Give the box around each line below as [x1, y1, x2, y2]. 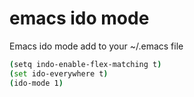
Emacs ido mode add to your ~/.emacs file [9, 40, 184, 52]
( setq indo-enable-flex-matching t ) [9, 59, 162, 69]
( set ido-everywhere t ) [9, 68, 109, 79]
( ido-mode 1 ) [9, 78, 64, 88]
